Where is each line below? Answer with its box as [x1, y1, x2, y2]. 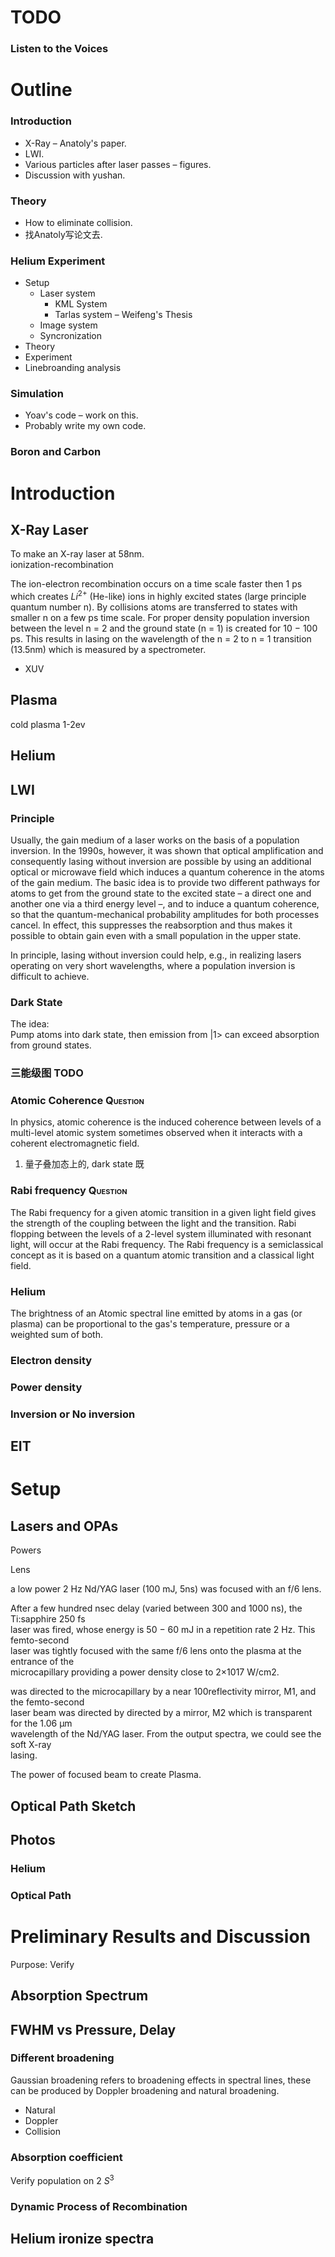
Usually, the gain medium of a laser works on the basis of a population [10, 834, 300, 846]
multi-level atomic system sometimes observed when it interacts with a [10, 1127, 303, 1139]
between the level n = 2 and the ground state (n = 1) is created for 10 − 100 [10, 622, 318, 635]
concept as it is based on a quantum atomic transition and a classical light [10, 1249, 315, 1261]
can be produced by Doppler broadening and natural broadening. [10, 2084, 280, 2096]
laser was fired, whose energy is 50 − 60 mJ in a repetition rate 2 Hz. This [10, 1624, 316, 1636]
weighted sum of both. [10, 1329, 103, 1341]
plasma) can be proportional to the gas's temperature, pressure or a [10, 1318, 290, 1330]
